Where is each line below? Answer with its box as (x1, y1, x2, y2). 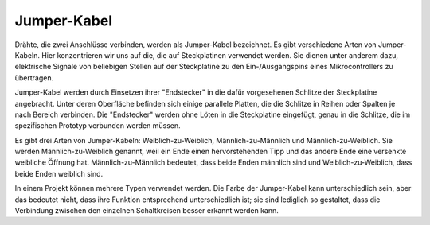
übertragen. (14, 72, 54, 83)
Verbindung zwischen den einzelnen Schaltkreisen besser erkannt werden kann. (14, 206, 279, 215)
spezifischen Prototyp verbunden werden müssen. (14, 121, 181, 130)
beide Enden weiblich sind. (14, 169, 104, 178)
